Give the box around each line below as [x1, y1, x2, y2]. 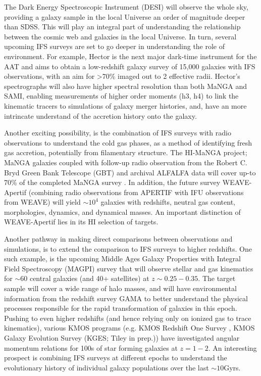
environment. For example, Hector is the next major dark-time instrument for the [4, 51, 257, 61]
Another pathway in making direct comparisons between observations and [4, 233, 233, 244]
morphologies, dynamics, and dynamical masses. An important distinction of [4, 206, 241, 217]
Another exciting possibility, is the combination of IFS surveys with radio [4, 127, 231, 138]
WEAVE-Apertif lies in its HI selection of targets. [4, 216, 159, 227]
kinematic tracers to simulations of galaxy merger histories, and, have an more [4, 100, 247, 111]
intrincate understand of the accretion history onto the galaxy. [4, 110, 197, 121]
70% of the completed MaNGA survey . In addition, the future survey [4, 177, 221, 187]
